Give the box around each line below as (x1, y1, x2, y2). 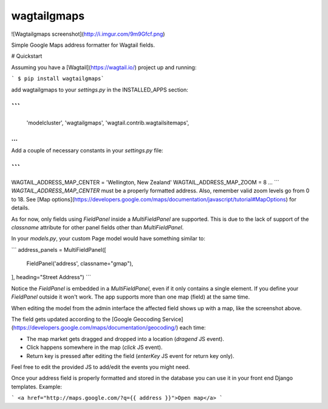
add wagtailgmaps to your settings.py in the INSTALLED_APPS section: (11, 86, 188, 93)
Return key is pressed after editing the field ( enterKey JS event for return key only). (26, 352, 234, 359)
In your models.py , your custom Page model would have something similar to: (11, 235, 206, 242)
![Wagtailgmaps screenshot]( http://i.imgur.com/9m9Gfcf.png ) (11, 30, 165, 38)
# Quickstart (11, 52, 43, 60)
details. (11, 204, 30, 212)
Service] (162, 316, 183, 323)
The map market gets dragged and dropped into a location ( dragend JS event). (26, 335, 225, 342)
